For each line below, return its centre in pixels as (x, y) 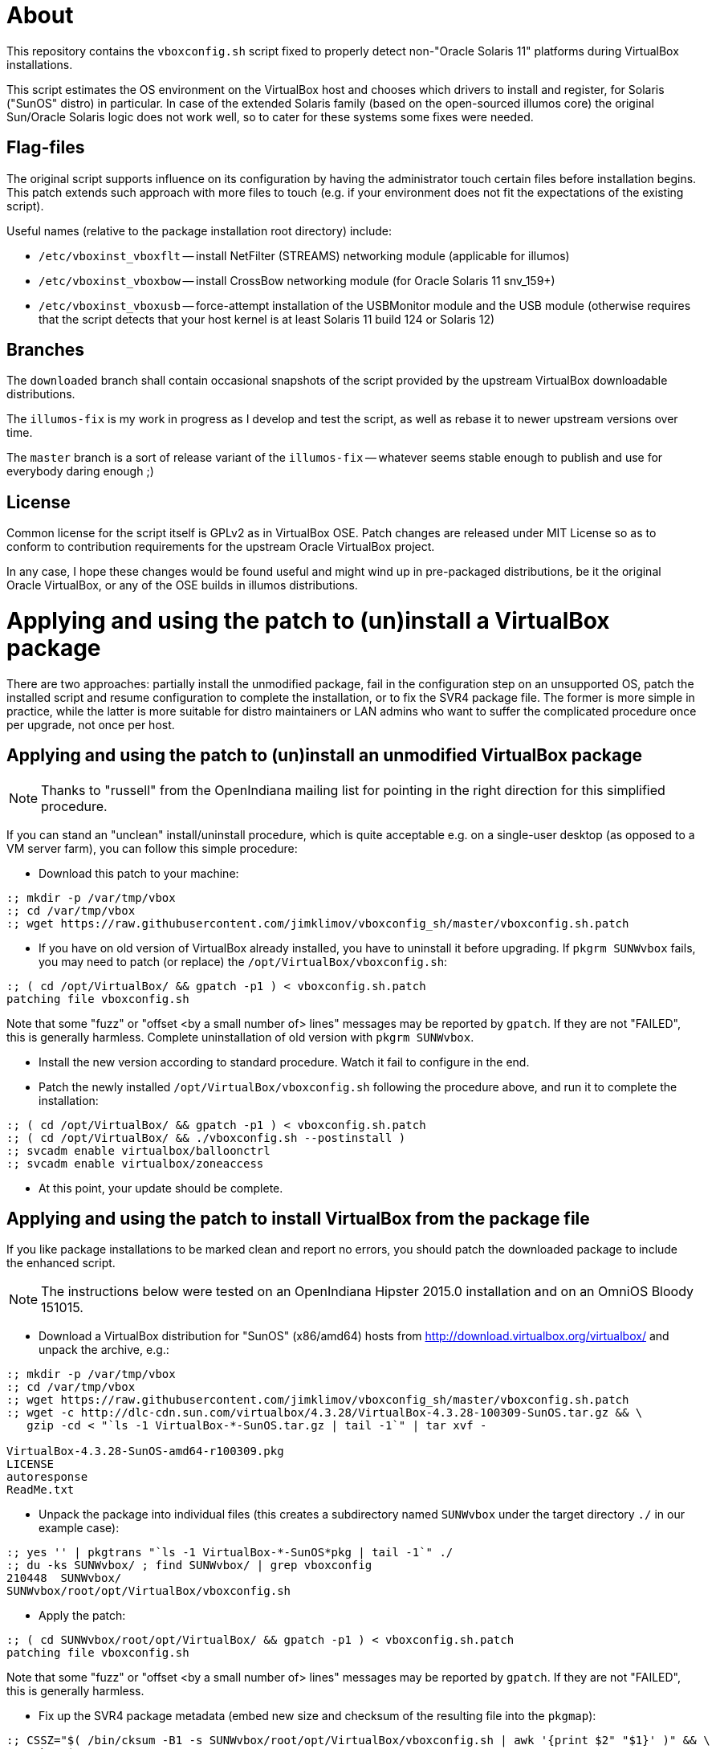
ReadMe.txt (41, 1490)
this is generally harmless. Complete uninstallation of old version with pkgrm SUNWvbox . (240, 1037)
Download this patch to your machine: (139, 873)
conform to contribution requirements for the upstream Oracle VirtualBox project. (221, 547)
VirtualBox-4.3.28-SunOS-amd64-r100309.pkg (145, 1451)
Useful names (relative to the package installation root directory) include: (199, 230)
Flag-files (46, 148)
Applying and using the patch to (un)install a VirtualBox (308, 621)
